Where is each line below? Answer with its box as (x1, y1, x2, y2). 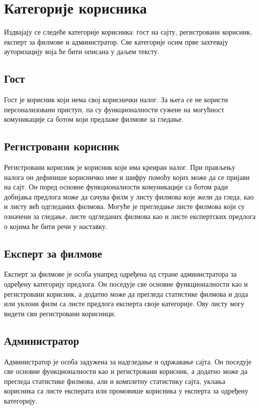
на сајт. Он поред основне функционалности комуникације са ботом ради (4, 181, 228, 192)
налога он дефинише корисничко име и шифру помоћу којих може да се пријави (4, 171, 250, 182)
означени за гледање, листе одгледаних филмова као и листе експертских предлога (4, 211, 256, 222)
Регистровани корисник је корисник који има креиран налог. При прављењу (4, 162, 235, 172)
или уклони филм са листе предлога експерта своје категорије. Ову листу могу (4, 298, 244, 309)
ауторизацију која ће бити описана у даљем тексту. (4, 46, 159, 57)
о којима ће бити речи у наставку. (4, 221, 107, 231)
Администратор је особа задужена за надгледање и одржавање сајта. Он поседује (4, 356, 251, 366)
